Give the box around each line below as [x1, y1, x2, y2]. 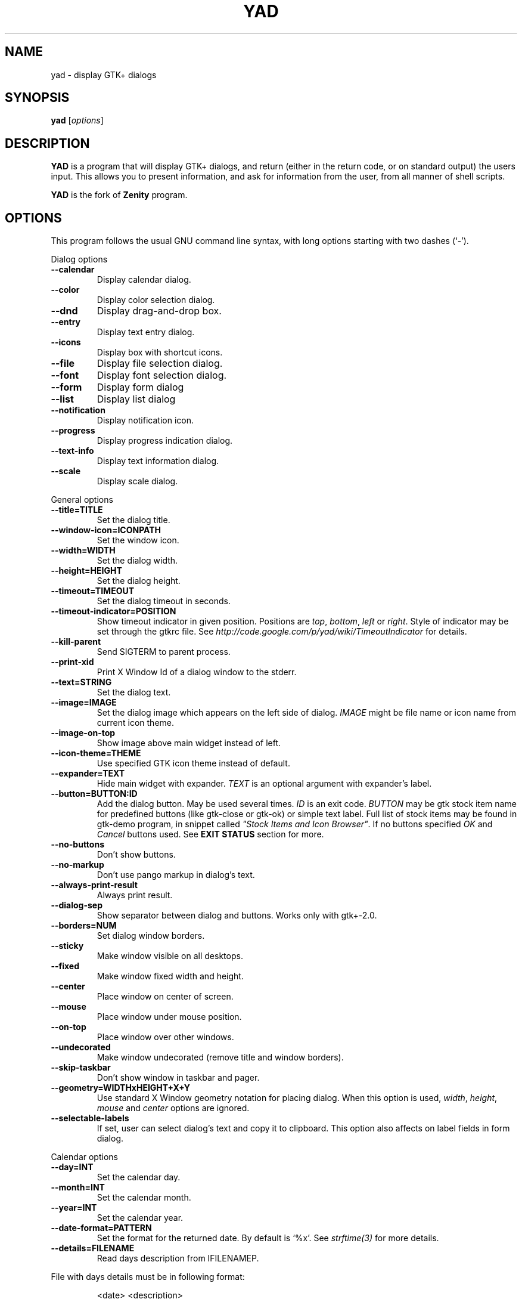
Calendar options [51, 1152, 118, 1162]
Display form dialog [97, 381, 184, 394]
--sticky [51, 941, 84, 951]
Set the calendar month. [97, 1192, 191, 1203]
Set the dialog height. [97, 576, 181, 586]
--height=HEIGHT [51, 565, 122, 576]
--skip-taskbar [51, 1062, 111, 1073]
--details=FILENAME [51, 1243, 135, 1254]
